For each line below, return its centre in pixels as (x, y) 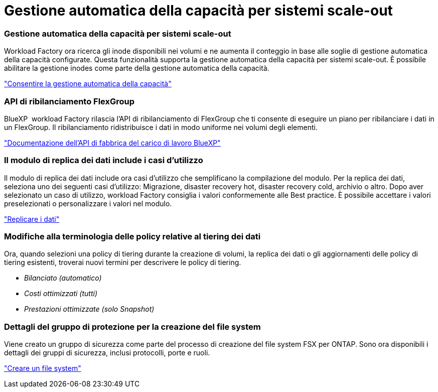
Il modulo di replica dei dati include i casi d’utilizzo (104, 160)
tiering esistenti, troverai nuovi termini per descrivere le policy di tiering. (123, 263)
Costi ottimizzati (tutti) (61, 294)
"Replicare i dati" (32, 219)
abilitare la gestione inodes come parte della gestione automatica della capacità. (137, 68)
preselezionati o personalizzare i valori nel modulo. (88, 203)
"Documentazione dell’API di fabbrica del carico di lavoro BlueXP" (112, 143)
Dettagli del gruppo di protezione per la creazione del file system (132, 326)
